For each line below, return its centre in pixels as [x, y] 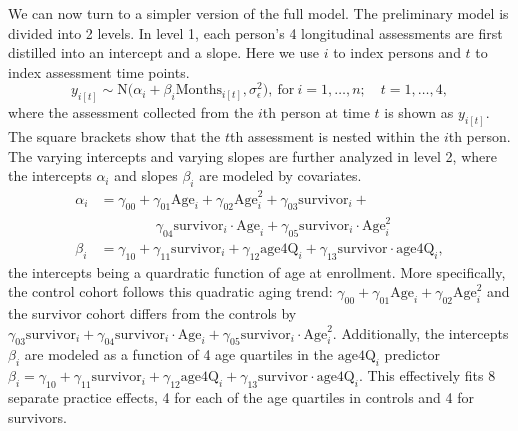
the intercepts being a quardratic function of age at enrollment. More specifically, [257, 271]
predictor [412, 354]
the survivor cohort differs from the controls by [152, 313]
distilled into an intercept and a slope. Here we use [164, 52]
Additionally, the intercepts [425, 332]
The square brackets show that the [114, 136]
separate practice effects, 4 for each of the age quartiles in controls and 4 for [241, 397]
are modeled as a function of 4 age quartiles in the [178, 354]
